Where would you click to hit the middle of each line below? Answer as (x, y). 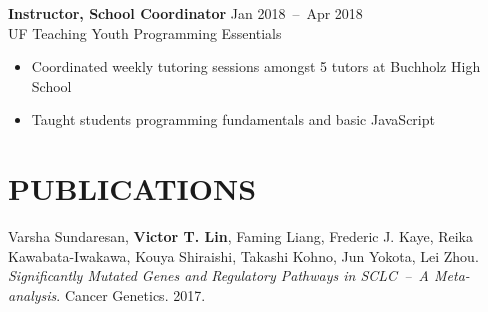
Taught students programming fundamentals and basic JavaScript (233, 119)
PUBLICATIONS (132, 188)
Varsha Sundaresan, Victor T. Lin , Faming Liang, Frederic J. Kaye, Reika (240, 236)
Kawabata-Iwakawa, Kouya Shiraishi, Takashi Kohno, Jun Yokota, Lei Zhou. (243, 255)
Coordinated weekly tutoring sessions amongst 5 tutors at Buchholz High (256, 66)
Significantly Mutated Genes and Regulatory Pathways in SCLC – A (218, 275)
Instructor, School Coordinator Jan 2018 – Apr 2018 (185, 13)
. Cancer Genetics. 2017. (131, 294)
